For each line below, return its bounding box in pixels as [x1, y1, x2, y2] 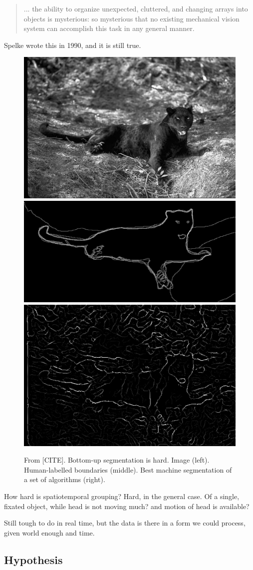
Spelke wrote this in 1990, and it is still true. [4, 39, 141, 50]
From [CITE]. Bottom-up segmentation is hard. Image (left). [24, 455, 210, 465]
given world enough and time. [4, 527, 95, 538]
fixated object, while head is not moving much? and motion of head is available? [4, 501, 250, 511]
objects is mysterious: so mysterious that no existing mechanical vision [23, 13, 240, 23]
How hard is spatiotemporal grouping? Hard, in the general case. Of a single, [4, 491, 240, 501]
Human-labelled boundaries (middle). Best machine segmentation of [24, 464, 232, 475]
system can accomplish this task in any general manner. [23, 23, 195, 33]
